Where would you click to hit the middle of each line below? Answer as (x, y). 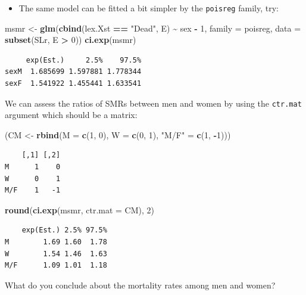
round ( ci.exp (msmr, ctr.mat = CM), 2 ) (80, 209)
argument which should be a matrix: (71, 115)
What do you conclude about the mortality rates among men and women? (140, 285)
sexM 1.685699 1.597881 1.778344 (73, 72)
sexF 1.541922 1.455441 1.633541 (73, 84)
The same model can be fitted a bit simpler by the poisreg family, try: (149, 8)
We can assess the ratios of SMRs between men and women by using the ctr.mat (153, 103)
